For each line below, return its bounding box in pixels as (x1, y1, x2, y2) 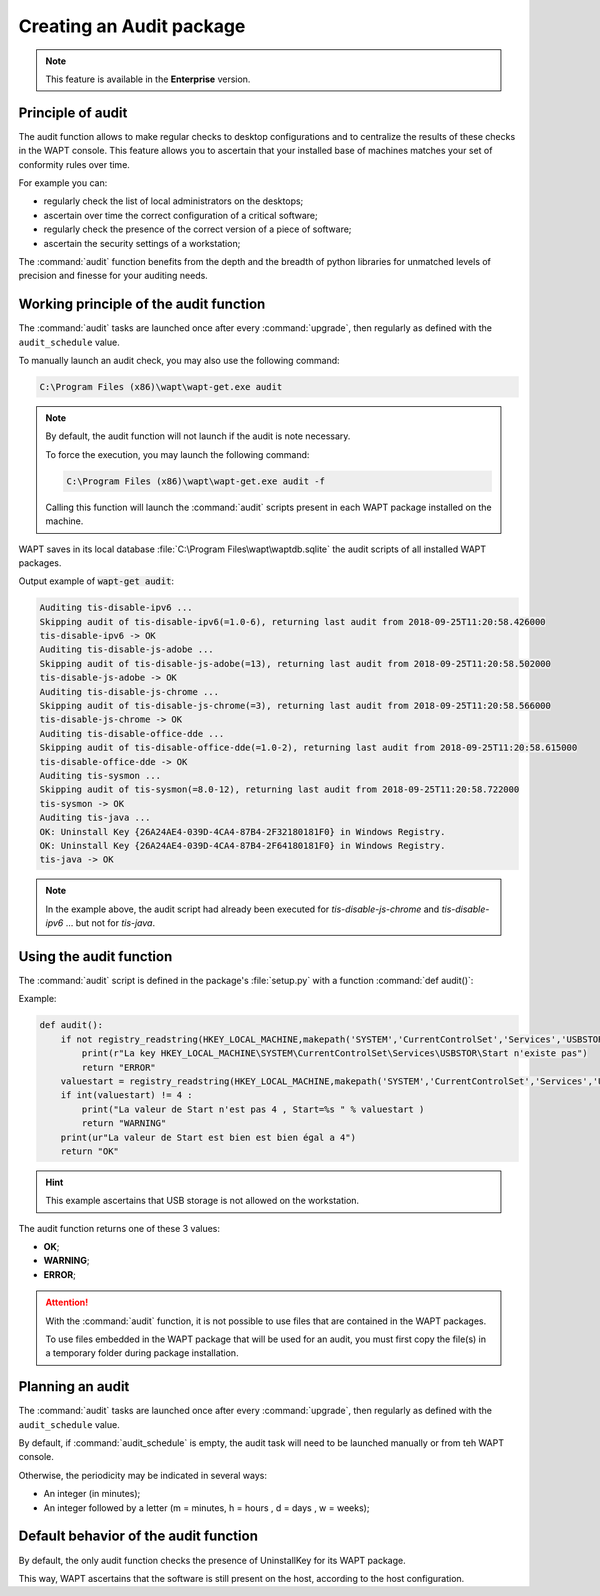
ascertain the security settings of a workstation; (43, 237, 241, 249)
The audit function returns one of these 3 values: (18, 1222, 220, 1234)
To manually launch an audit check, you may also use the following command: (18, 355, 340, 367)
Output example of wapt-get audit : (18, 575, 175, 587)
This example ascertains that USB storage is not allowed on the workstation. (45, 1195, 360, 1207)
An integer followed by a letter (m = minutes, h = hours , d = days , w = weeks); (43, 1501, 370, 1514)
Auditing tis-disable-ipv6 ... (39, 602, 194, 614)
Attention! (45, 1296, 89, 1309)
